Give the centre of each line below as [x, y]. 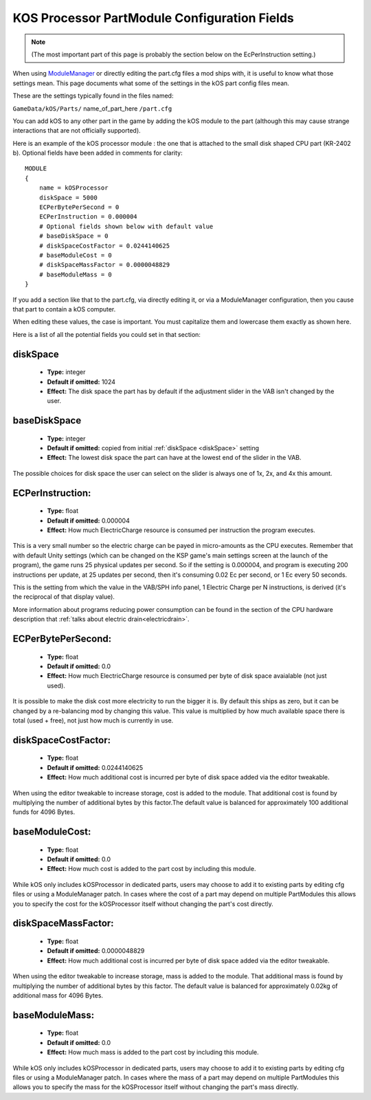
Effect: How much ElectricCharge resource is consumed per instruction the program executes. [181, 530]
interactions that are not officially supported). [77, 131]
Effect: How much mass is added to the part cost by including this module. [153, 1053]
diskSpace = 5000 [68, 197]
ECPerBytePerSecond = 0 [79, 207]
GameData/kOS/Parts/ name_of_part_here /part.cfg [92, 108]
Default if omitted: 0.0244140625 [95, 767]
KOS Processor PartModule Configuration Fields [154, 18]
